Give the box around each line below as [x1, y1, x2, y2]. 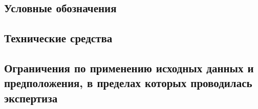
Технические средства [4, 30, 113, 46]
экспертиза [4, 90, 58, 105]
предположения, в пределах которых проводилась [4, 75, 252, 91]
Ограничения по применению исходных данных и [4, 60, 254, 75]
